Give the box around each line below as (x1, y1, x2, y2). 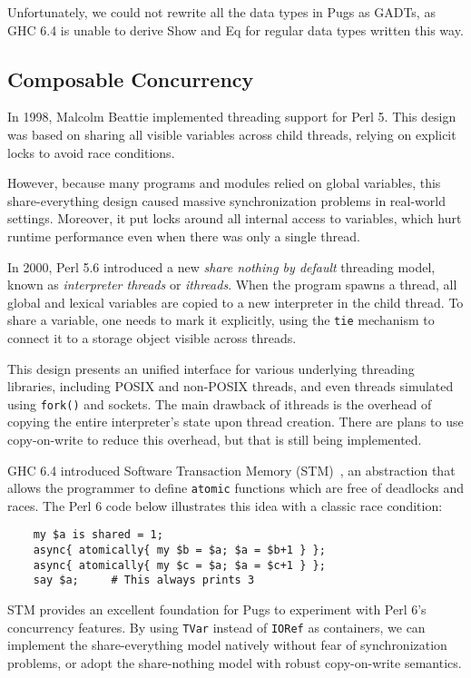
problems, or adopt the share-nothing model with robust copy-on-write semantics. (7, 653, 462, 672)
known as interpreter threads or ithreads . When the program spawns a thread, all (7, 275, 457, 294)
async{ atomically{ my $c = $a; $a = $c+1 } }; (33, 558, 326, 572)
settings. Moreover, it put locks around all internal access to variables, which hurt (7, 209, 462, 228)
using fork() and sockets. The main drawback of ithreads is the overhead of (7, 394, 432, 413)
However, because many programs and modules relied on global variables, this (7, 173, 441, 192)
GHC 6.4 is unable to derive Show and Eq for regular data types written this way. (7, 20, 464, 39)
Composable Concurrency (7, 64, 254, 93)
